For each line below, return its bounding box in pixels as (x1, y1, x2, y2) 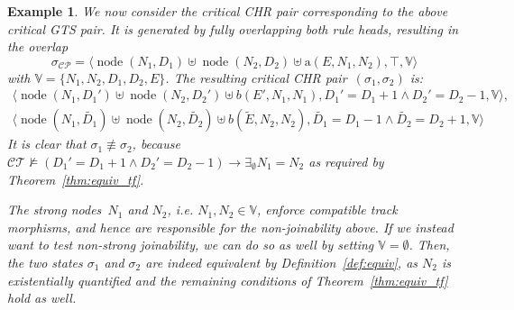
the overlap (7, 37, 69, 56)
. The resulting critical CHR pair (165, 68, 347, 87)
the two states (7, 253, 83, 271)
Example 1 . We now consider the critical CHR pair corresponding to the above (7, 2, 448, 20)
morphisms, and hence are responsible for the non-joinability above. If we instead (7, 217, 454, 236)
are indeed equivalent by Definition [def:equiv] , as (145, 253, 418, 271)
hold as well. (7, 288, 77, 307)
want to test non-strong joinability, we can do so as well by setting (7, 235, 374, 254)
